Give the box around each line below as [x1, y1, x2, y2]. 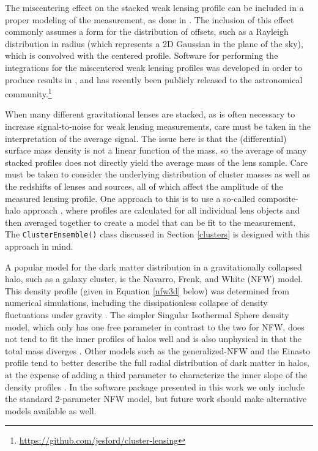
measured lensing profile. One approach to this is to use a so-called [5, 192, 256, 204]
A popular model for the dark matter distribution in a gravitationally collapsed [5, 260, 302, 273]
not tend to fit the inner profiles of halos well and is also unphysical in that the [5, 332, 302, 345]
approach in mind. [5, 240, 73, 252]
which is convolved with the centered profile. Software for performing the [5, 49, 278, 62]
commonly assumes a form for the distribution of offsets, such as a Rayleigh [5, 25, 289, 38]
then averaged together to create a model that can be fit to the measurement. [5, 215, 296, 228]
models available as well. [5, 404, 97, 417]
